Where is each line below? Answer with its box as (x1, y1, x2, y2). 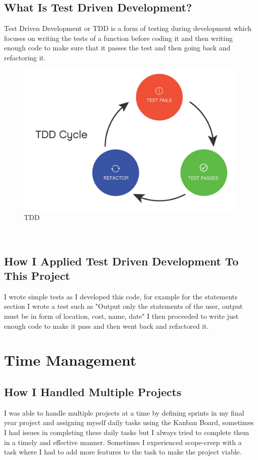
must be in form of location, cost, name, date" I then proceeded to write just (4, 310, 239, 321)
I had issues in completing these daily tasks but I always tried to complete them (4, 427, 249, 437)
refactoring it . (4, 52, 46, 62)
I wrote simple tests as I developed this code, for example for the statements (4, 291, 238, 301)
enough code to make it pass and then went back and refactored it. (4, 320, 209, 331)
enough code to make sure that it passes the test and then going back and (4, 42, 231, 53)
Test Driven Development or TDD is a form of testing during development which (4, 23, 252, 33)
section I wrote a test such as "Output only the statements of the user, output (4, 301, 243, 311)
